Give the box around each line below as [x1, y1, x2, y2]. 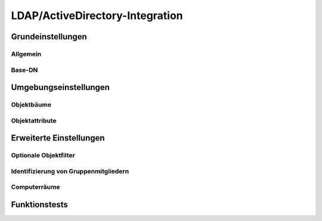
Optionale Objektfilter [11, 151, 76, 160]
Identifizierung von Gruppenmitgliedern [11, 167, 129, 175]
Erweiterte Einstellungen [11, 133, 105, 143]
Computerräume [11, 183, 60, 191]
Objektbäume [11, 101, 52, 109]
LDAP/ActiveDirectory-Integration [11, 9, 183, 22]
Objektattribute [11, 116, 57, 124]
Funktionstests [11, 200, 69, 210]
